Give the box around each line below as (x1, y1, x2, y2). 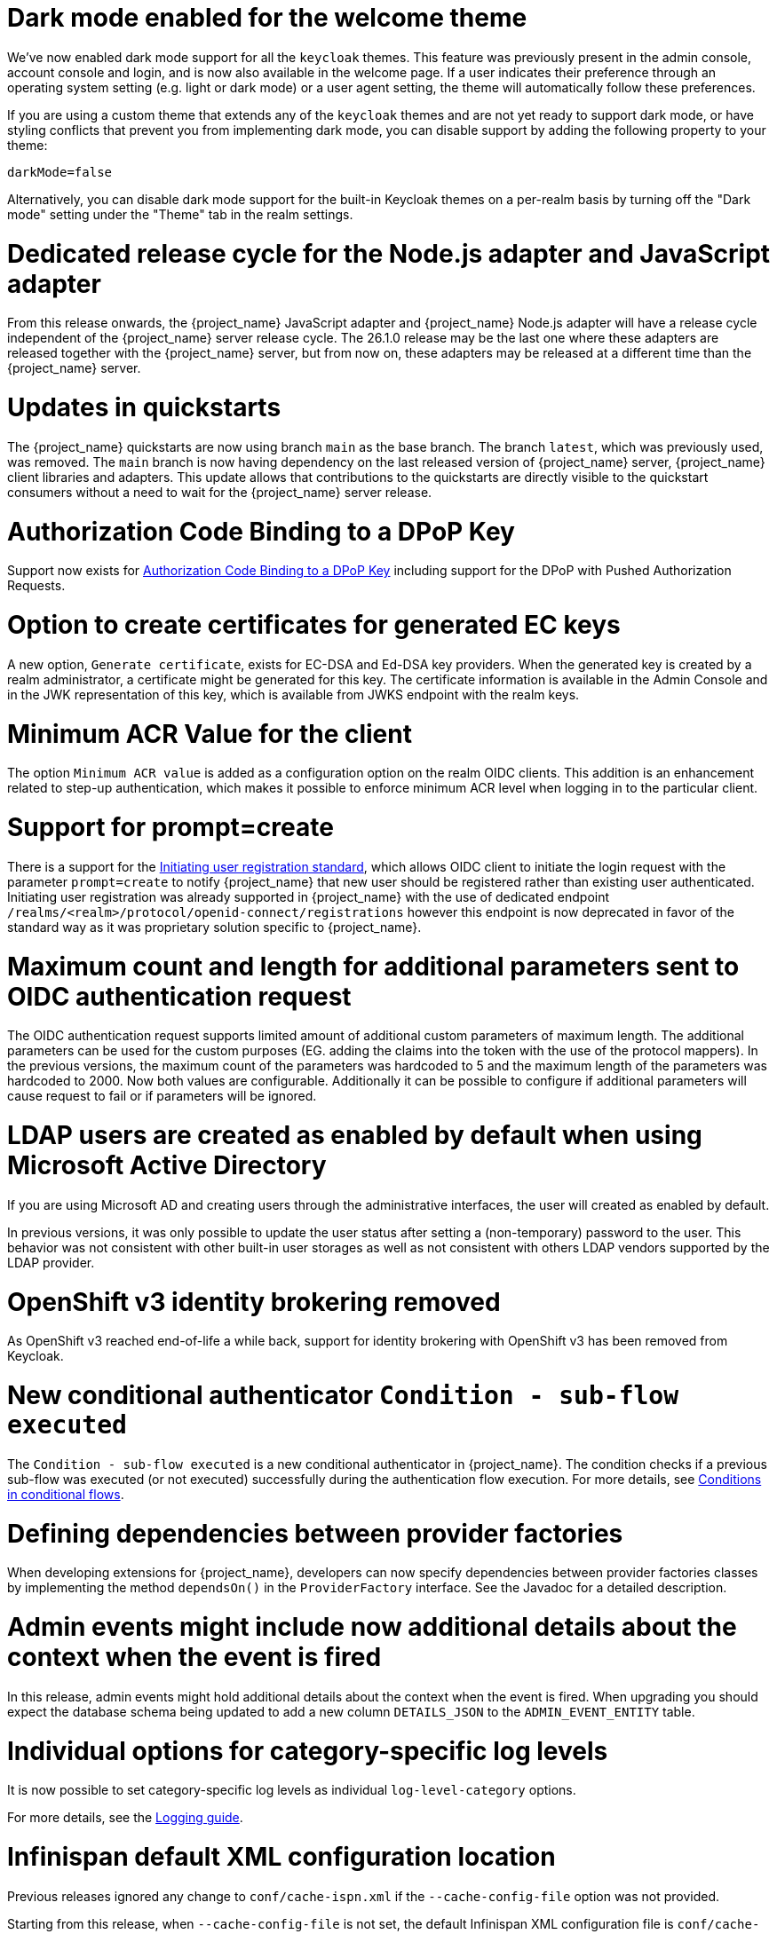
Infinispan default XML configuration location (7, 1842, 556, 1872)
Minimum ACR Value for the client (7, 718, 412, 749)
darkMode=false (7, 164, 113, 179)
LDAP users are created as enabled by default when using (7, 1120, 702, 1150)
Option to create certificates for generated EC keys (7, 610, 621, 640)
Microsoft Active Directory (7, 1150, 327, 1180)
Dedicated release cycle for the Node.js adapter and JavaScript (7, 238, 771, 269)
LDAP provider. (7, 1254, 95, 1270)
